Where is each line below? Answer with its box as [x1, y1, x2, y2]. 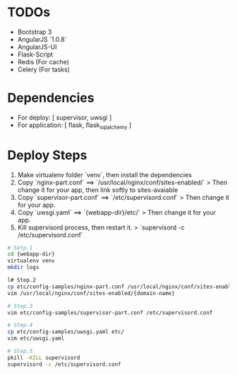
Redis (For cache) [17, 57, 69, 66]
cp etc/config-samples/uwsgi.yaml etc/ [7, 328, 125, 335]
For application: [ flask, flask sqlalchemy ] [17, 121, 132, 131]
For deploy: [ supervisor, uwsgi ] [17, 113, 112, 121]
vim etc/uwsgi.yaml [7, 335, 65, 343]
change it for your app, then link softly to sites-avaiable [17, 185, 178, 194]
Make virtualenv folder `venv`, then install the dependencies [17, 170, 193, 179]
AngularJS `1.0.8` [17, 35, 67, 43]
